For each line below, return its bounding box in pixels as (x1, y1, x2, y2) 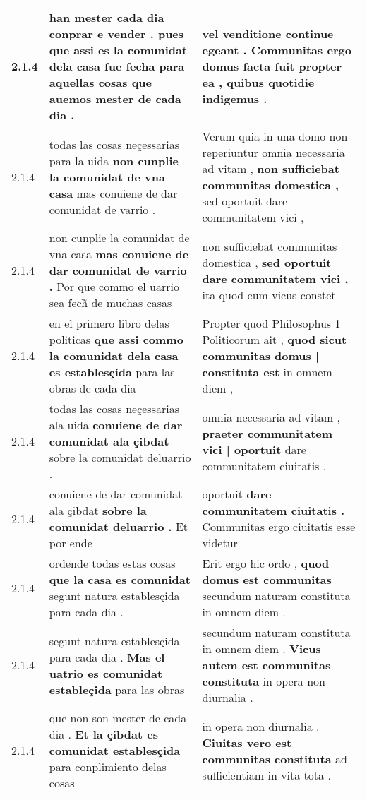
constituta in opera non (202, 673, 325, 689)
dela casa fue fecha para (49, 58, 185, 74)
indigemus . (202, 90, 267, 107)
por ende (49, 535, 92, 551)
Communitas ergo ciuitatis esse (202, 518, 356, 535)
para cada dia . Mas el (49, 648, 165, 665)
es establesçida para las (49, 364, 175, 380)
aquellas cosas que (49, 74, 152, 90)
